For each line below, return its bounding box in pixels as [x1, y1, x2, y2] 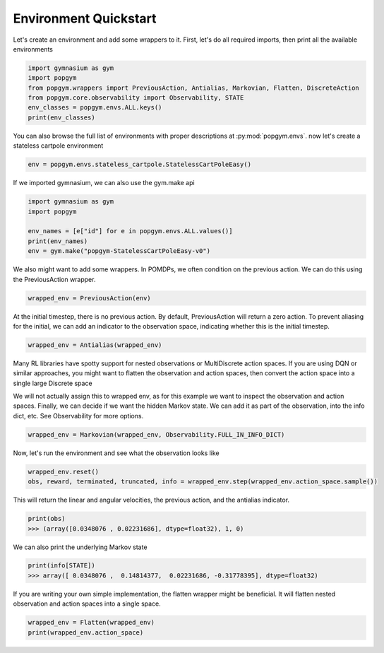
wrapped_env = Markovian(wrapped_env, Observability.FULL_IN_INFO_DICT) [28, 430, 285, 438]
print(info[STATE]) [28, 562, 95, 570]
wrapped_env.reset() [28, 467, 99, 476]
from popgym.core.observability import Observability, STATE [28, 94, 244, 102]
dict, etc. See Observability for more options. [13, 411, 144, 420]
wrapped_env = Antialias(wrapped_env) [28, 341, 162, 349]
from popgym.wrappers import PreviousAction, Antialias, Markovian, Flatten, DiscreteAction [28, 83, 359, 92]
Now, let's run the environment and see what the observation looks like [13, 449, 220, 457]
